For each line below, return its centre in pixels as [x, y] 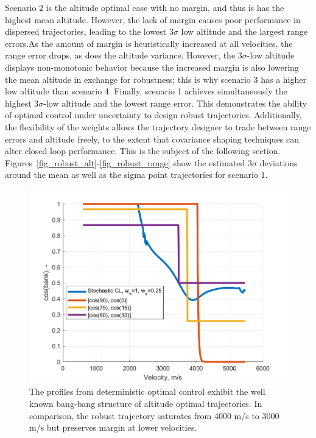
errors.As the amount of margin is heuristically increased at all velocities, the [149, 43]
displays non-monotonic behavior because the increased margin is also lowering [152, 67]
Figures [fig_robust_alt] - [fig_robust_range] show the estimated [125, 162]
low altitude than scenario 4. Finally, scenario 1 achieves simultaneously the [146, 91]
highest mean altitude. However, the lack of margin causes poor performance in [153, 19]
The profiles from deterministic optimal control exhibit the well [147, 391]
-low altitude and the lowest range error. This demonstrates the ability [175, 103]
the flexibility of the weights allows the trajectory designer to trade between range [158, 126]
